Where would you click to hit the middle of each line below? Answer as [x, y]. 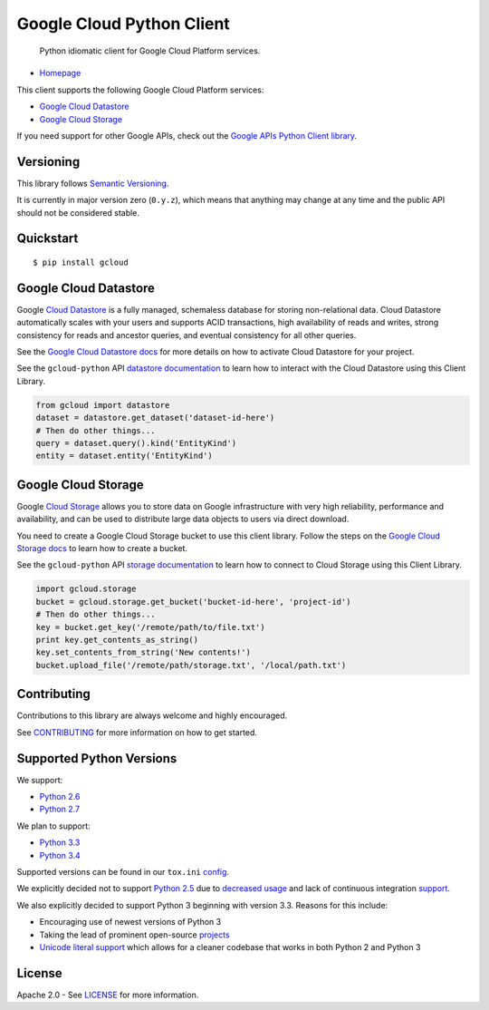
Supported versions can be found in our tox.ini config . [123, 871]
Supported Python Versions [97, 758]
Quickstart [48, 239]
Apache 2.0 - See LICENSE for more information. [108, 995]
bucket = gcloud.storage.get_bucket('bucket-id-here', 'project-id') [193, 602]
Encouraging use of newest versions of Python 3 [130, 922]
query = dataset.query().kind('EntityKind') [136, 443]
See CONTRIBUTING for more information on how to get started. [137, 732]
